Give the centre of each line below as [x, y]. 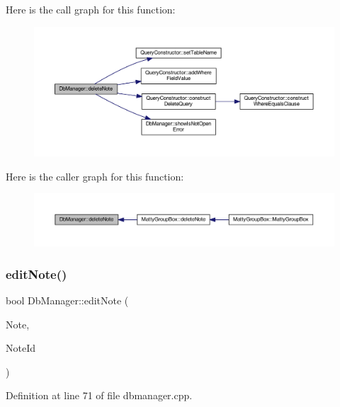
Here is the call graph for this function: [91, 9]
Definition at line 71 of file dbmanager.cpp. [99, 395]
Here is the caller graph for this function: [95, 176]
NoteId [21, 348]
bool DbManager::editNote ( [67, 300]
